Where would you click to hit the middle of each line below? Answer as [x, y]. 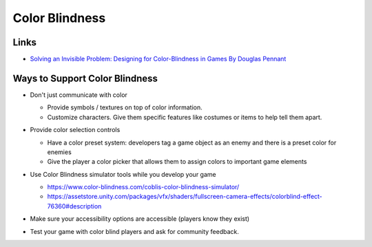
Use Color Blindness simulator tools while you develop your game [123, 174]
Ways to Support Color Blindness [85, 78]
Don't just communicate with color [79, 95]
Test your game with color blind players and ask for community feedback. [134, 231]
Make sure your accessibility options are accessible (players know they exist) [140, 219]
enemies [59, 152]
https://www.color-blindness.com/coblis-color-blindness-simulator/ [143, 187]
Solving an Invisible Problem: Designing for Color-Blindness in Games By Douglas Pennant [158, 59]
